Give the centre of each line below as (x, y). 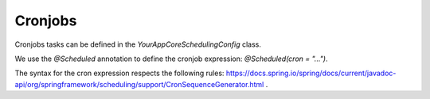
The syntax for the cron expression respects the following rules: (119, 73)
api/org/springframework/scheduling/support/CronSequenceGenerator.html (139, 84)
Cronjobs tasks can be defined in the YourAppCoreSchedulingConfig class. (138, 44)
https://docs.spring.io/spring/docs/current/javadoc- (311, 73)
